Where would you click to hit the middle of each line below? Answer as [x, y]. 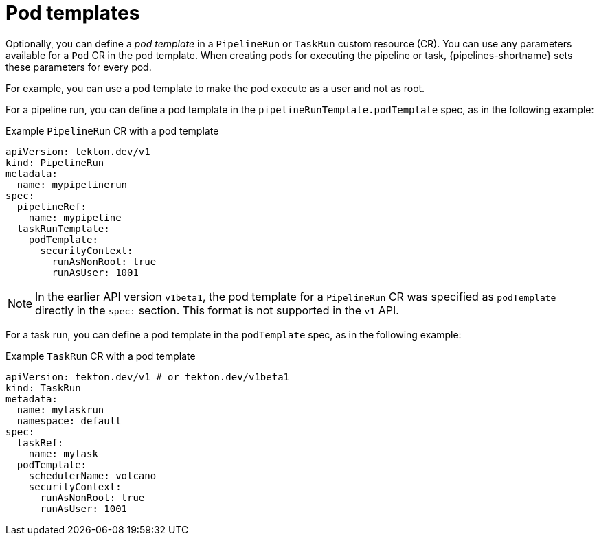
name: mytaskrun [60, 410]
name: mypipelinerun [72, 184]
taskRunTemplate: [63, 228]
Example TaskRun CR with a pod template [101, 356]
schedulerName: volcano [92, 475]
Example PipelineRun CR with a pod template [112, 130]
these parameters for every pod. [79, 67]
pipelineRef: [52, 206]
